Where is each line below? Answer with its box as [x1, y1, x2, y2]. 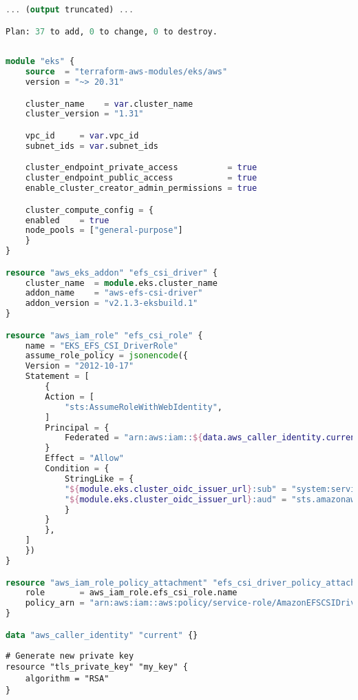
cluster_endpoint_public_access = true [25, 173, 257, 183]
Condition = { [45, 464, 109, 474]
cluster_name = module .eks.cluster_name [25, 278, 218, 288]
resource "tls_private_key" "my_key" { [6, 662, 188, 672]
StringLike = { [64, 473, 134, 484]
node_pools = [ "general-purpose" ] [25, 225, 183, 236]
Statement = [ [25, 371, 89, 382]
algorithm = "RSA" [25, 673, 109, 683]
